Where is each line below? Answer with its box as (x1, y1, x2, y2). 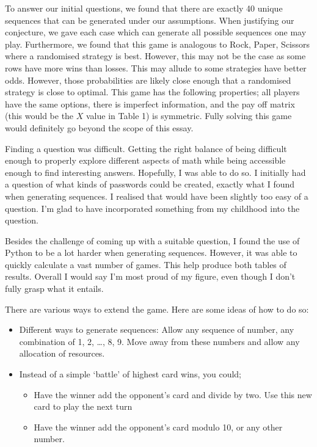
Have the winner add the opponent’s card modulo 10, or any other (34, 420, 283, 433)
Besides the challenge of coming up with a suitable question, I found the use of (5, 234, 300, 247)
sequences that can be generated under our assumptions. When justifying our (5, 13, 294, 26)
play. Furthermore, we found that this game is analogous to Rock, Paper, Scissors (5, 37, 310, 50)
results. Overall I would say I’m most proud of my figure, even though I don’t (5, 270, 296, 283)
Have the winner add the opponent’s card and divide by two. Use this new (34, 388, 312, 401)
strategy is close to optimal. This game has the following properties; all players (5, 85, 300, 98)
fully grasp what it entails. (5, 282, 104, 295)
